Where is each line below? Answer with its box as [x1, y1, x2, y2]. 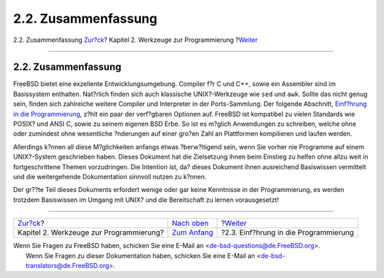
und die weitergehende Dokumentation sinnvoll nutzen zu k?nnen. [13, 172, 207, 181]
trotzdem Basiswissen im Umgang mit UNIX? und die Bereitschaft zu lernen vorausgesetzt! [13, 196, 279, 204]
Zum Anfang [171, 228, 213, 237]
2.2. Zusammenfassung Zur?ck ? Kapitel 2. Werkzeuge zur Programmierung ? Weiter [13, 36, 258, 44]
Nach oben [171, 218, 209, 228]
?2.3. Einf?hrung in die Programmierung [220, 228, 355, 237]
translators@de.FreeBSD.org [26, 261, 110, 269]
